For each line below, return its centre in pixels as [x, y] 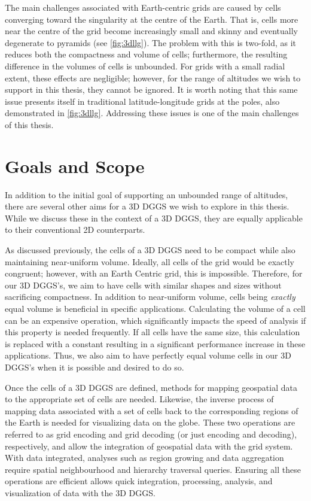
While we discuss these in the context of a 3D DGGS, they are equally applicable [154, 218]
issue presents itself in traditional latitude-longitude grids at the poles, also [142, 101]
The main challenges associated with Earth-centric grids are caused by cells [143, 7]
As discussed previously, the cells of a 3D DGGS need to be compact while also [150, 250]
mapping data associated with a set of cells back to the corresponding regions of [152, 410]
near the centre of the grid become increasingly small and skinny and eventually [151, 31]
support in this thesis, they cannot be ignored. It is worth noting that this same [151, 89]
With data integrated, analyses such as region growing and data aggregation [144, 458]
